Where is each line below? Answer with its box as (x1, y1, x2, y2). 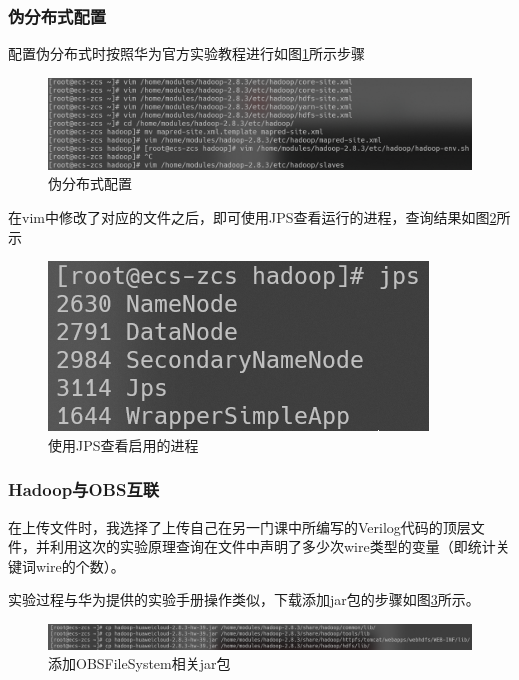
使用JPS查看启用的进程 (48, 434, 199, 455)
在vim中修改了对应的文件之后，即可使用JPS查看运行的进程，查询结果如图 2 (8, 206, 497, 227)
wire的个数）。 (35, 555, 125, 576)
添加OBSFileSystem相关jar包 (48, 653, 231, 674)
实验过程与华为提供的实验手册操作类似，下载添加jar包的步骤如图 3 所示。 (8, 589, 480, 610)
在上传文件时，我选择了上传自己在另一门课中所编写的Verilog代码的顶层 (8, 516, 471, 537)
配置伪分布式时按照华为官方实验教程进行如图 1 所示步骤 (8, 43, 365, 64)
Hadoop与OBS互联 (8, 477, 160, 502)
